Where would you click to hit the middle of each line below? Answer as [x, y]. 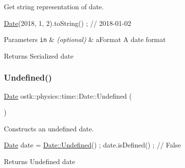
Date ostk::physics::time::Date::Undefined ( [68, 95]
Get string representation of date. [54, 6]
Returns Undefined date [40, 161]
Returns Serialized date [39, 55]
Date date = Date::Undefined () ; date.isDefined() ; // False [92, 145]
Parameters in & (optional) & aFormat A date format [85, 39]
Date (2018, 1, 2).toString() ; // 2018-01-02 [68, 23]
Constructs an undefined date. [49, 128]
